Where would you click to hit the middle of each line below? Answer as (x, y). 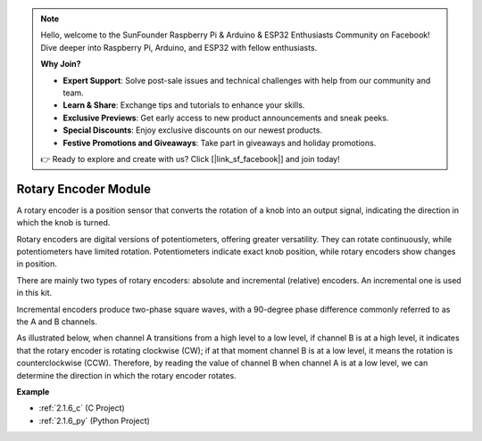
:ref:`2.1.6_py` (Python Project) (95, 421)
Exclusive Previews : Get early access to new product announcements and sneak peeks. (226, 118)
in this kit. (34, 293)
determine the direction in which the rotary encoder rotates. (126, 375)
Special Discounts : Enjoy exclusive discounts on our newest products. (193, 130)
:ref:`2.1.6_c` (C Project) (82, 408)
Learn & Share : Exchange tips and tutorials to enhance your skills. (184, 105)
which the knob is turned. (63, 223)
